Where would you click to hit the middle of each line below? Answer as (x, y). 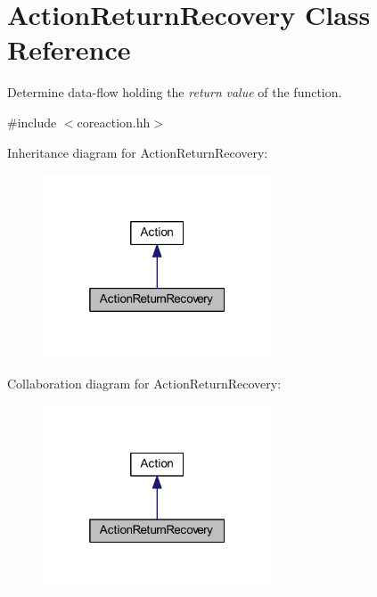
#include (32, 122)
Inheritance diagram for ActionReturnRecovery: (138, 152)
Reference (69, 49)
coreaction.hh (114, 122)
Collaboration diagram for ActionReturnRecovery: (144, 384)
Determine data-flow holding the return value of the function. (175, 92)
